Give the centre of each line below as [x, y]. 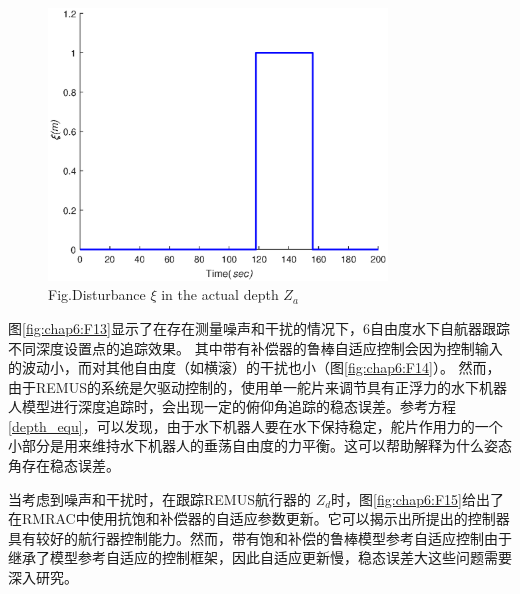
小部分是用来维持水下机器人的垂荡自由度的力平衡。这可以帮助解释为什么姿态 [260, 445]
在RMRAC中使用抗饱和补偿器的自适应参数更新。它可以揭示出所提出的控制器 [259, 518]
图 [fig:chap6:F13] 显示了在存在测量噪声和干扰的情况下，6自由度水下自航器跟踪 [259, 327]
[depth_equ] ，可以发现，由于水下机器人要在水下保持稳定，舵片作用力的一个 [255, 425]
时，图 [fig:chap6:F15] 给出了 [417, 498]
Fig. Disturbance [97, 294]
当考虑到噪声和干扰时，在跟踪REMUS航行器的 [159, 498]
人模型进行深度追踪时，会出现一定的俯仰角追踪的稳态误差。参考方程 [232, 406]
